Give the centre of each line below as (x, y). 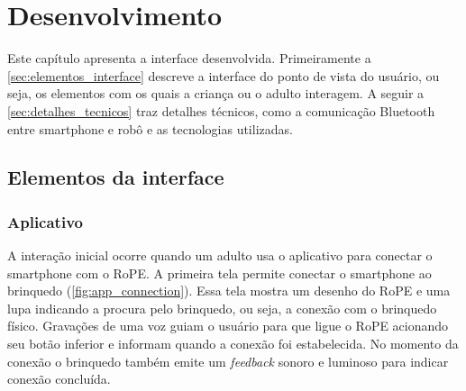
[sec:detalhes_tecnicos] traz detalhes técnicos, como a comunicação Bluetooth (221, 110)
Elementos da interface (116, 177)
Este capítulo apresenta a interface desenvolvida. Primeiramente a (189, 58)
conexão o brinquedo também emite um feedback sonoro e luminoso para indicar (228, 361)
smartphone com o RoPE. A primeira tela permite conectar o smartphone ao (219, 273)
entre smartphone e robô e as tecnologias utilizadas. (150, 128)
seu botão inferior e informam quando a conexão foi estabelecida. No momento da (233, 344)
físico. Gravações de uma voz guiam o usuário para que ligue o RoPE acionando (228, 326)
